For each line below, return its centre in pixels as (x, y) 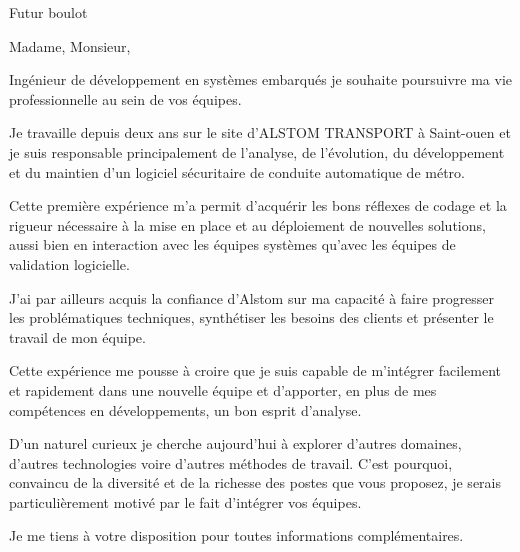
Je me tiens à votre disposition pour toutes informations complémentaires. (236, 535)
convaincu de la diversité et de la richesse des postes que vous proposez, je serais (255, 482)
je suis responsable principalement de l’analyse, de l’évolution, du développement (257, 151)
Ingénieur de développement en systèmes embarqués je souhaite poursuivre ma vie (261, 79)
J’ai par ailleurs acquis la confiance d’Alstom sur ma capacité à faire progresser (252, 297)
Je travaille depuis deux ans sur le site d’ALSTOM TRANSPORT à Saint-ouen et (260, 132)
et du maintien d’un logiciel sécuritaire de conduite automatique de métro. (237, 171)
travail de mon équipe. (77, 336)
